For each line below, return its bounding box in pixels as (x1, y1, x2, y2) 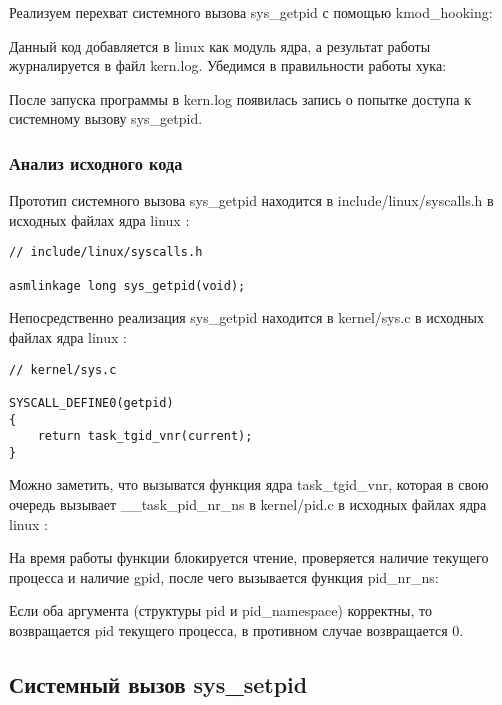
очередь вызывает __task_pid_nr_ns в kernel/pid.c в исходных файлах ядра (9, 494, 487, 515)
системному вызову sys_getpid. (9, 108, 203, 129)
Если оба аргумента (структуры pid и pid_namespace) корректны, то (9, 600, 432, 621)
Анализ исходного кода (9, 150, 183, 175)
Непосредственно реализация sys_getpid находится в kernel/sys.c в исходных (9, 307, 484, 328)
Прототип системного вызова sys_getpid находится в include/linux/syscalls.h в (9, 190, 494, 211)
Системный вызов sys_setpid (9, 669, 308, 700)
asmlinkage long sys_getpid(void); (9, 278, 246, 293)
